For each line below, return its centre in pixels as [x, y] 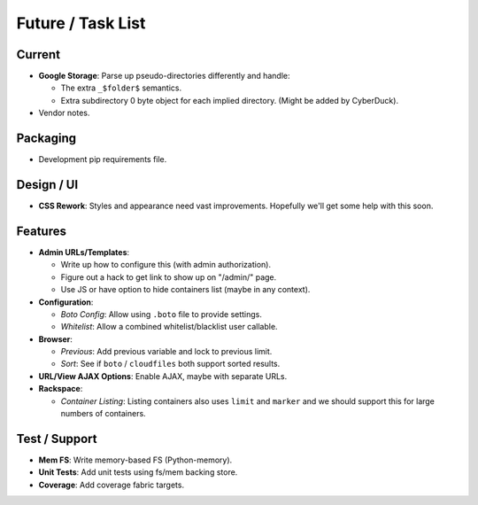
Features [41, 231]
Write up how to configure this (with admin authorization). [166, 265]
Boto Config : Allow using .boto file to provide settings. [162, 314]
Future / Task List [81, 23]
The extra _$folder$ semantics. [121, 88]
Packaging [46, 139]
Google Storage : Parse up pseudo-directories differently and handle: [165, 76]
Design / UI [47, 185]
